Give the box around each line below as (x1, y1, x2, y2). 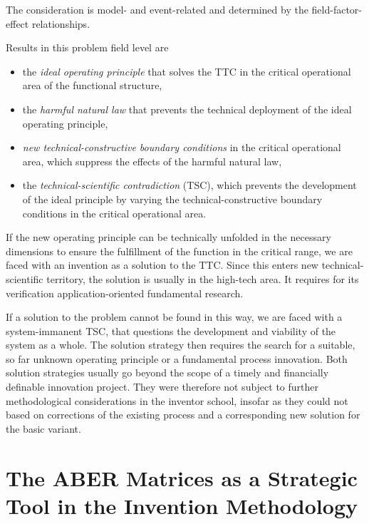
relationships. (31, 16, 90, 31)
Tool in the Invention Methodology (6, 490, 358, 520)
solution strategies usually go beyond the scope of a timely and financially (6, 365, 329, 380)
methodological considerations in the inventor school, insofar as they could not (6, 393, 348, 408)
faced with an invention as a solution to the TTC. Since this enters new (6, 257, 318, 272)
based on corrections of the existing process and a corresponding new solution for (6, 407, 360, 422)
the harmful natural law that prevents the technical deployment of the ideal (22, 101, 352, 116)
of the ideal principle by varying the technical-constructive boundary (22, 191, 323, 206)
